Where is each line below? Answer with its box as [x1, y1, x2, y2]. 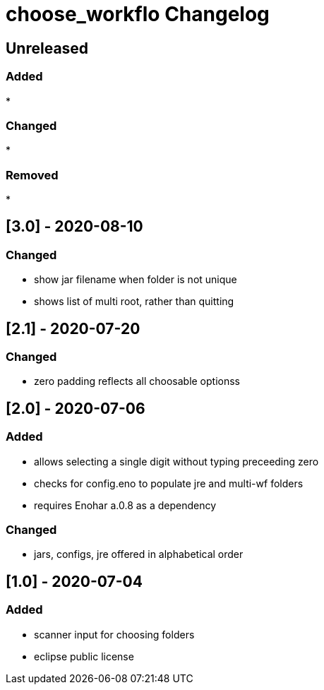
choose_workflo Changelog [6, 2, 270, 26]
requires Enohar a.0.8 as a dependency [34, 499, 217, 511]
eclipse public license [34, 650, 134, 662]
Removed [6, 167, 59, 182]
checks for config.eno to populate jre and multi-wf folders [34, 477, 304, 489]
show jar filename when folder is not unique [34, 273, 237, 286]
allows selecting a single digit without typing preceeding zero [34, 455, 319, 468]
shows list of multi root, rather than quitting [34, 295, 234, 308]
